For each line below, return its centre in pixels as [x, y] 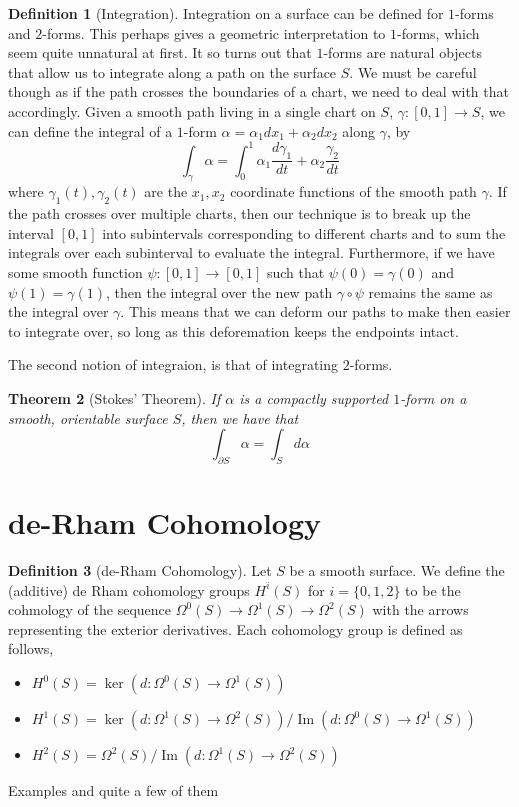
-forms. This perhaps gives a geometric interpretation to [214, 32]
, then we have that [240, 417]
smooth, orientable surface [88, 417]
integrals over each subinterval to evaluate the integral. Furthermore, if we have [251, 252]
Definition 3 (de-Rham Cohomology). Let [140, 570]
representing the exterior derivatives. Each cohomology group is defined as [235, 628]
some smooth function [75, 272]
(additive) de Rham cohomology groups [129, 589]
